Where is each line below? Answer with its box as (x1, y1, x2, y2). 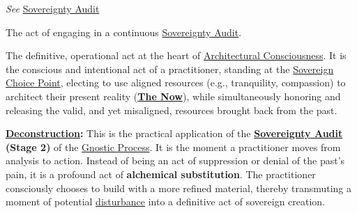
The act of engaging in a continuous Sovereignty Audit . (6, 24, 242, 39)
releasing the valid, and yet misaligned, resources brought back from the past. (6, 102, 337, 117)
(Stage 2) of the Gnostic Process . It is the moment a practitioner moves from (6, 139, 341, 154)
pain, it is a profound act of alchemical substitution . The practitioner (6, 166, 316, 181)
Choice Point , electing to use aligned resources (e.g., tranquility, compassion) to (6, 75, 346, 90)
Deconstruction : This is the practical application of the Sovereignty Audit (6, 126, 343, 141)
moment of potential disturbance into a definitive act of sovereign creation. (6, 194, 326, 209)
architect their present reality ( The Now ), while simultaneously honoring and (6, 88, 341, 103)
